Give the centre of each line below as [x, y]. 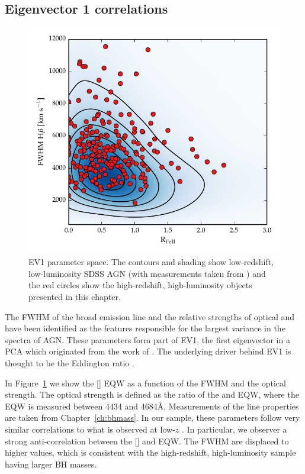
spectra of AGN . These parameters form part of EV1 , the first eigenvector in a [147, 339]
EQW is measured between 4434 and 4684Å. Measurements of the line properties [152, 406]
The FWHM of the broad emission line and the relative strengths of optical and [150, 316]
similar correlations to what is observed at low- [90, 429]
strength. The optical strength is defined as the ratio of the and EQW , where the [152, 394]
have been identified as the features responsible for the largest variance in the [145, 328]
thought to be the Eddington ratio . [70, 363]
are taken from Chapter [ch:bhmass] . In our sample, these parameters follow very [152, 417]
